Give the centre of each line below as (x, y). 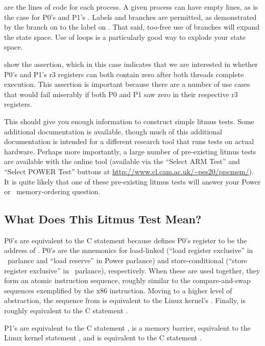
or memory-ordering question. (52, 191)
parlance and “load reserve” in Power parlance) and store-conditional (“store (127, 260)
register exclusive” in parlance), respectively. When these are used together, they (132, 270)
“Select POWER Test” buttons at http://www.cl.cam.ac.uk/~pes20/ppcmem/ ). (129, 171)
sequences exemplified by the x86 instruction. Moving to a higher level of (118, 290)
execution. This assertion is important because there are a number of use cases (127, 84)
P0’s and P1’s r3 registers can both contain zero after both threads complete (124, 74)
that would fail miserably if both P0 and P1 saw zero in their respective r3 (121, 94)
